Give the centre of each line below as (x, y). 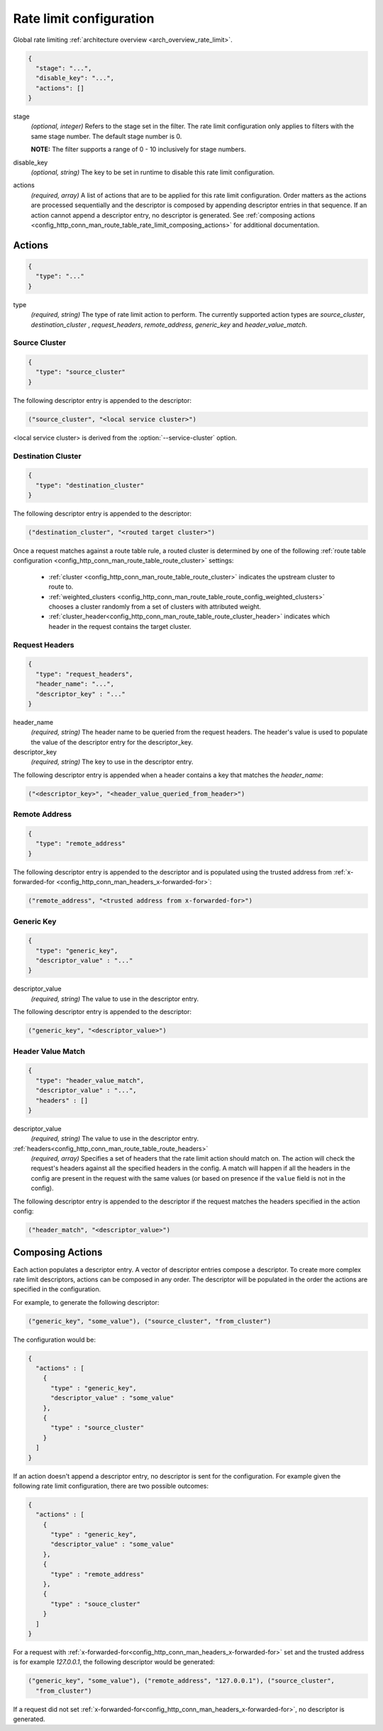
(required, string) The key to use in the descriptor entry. (112, 762)
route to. (61, 587)
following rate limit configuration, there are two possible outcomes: (111, 1486)
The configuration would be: (54, 1340)
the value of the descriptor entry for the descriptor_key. (112, 742)
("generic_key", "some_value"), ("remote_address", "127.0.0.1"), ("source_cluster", (181, 1681)
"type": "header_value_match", (90, 1080)
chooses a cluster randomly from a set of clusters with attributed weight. (155, 607)
